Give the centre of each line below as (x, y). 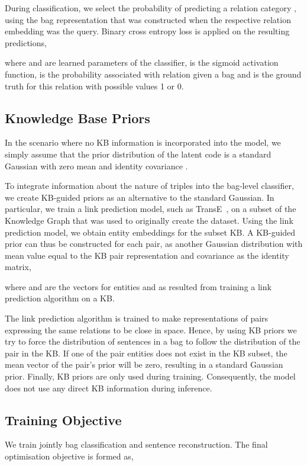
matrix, (18, 267)
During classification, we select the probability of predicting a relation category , (151, 8)
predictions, (26, 42)
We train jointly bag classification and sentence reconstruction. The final (136, 444)
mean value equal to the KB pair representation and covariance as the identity (147, 255)
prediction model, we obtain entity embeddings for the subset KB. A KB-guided (150, 232)
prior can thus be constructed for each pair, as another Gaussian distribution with (154, 244)
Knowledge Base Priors (77, 118)
